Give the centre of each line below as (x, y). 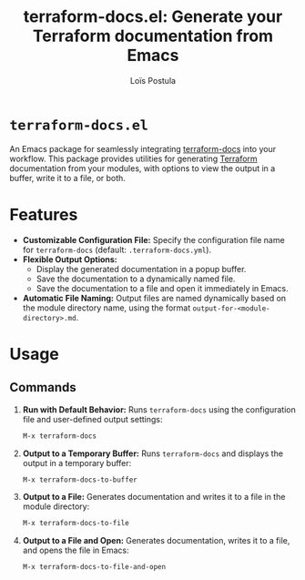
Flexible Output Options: (70, 259)
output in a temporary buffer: (77, 463)
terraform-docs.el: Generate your (153, 17)
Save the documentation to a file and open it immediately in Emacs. (162, 288)
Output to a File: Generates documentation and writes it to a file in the (154, 497)
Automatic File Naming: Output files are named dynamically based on (154, 298)
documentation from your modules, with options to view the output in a (142, 168)
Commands (43, 387)
